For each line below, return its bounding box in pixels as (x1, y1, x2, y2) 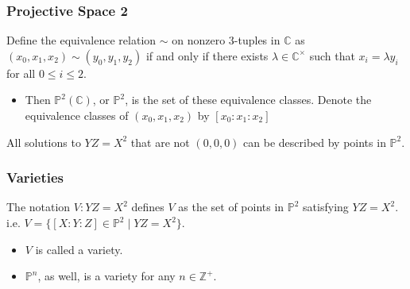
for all (6, 64, 36, 81)
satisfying (303, 198, 349, 215)
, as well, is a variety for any (37, 268, 176, 284)
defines (131, 198, 164, 215)
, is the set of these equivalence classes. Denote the (125, 91, 372, 108)
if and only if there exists (145, 47, 269, 64)
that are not (130, 133, 190, 150)
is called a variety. (35, 241, 123, 257)
